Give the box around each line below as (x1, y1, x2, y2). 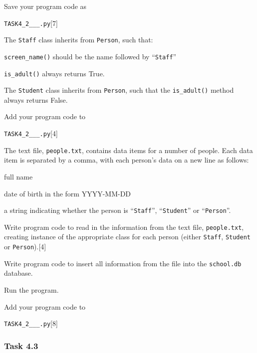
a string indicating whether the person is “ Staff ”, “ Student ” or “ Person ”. (4, 205, 231, 215)
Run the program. (4, 285, 59, 295)
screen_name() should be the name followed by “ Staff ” (4, 51, 177, 61)
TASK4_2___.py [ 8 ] (4, 318, 58, 329)
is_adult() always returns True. (4, 68, 105, 78)
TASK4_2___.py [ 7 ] (4, 17, 58, 28)
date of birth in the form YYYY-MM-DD (4, 188, 131, 198)
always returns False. (4, 94, 68, 105)
